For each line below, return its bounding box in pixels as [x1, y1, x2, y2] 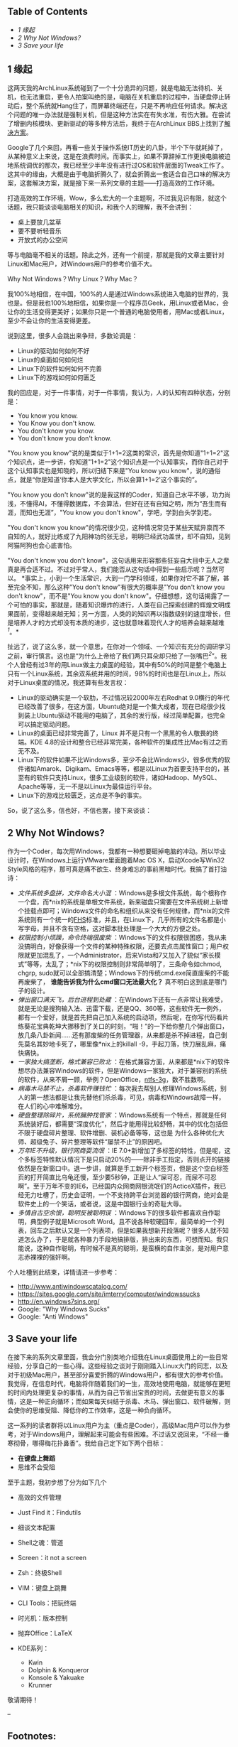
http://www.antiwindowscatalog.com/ [17, 1282, 127, 1290]
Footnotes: [7, 1730, 57, 1742]
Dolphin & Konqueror [28, 1665, 90, 1674]
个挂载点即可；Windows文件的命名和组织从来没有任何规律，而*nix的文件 [17, 906, 231, 915]
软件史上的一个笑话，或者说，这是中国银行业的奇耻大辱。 [17, 1199, 186, 1208]
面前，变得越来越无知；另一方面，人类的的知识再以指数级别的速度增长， [13, 609, 225, 617]
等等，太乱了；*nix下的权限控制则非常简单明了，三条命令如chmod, [26, 959, 222, 968]
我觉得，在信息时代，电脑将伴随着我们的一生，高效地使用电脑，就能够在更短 [7, 1379, 231, 1388]
